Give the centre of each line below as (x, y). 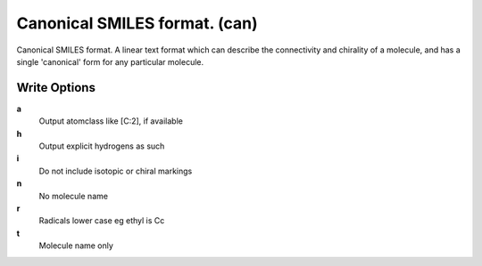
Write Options (56, 88)
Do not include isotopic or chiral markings (116, 171)
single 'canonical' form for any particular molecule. (110, 61)
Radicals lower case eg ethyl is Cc (102, 221)
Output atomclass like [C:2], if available (111, 121)
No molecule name (74, 196)
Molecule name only (76, 246)
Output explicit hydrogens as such (102, 146)
